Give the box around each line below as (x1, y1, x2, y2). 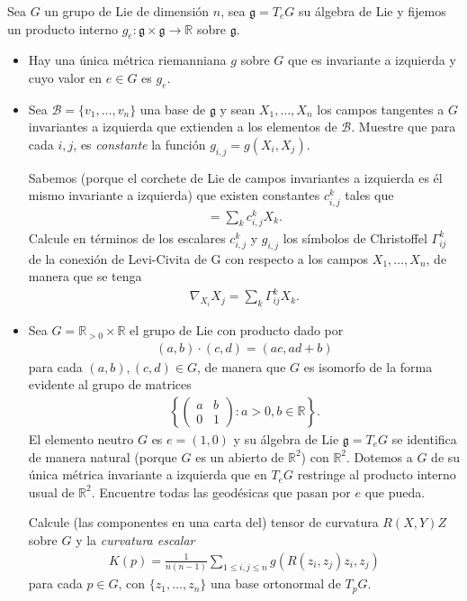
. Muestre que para (351, 117, 456, 136)
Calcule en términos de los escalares (28, 228, 226, 247)
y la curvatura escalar (76, 530, 195, 549)
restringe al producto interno (297, 465, 456, 484)
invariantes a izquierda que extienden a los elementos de (28, 117, 337, 136)
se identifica (391, 429, 457, 448)
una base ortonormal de (211, 574, 341, 593)
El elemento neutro (28, 429, 134, 448)
